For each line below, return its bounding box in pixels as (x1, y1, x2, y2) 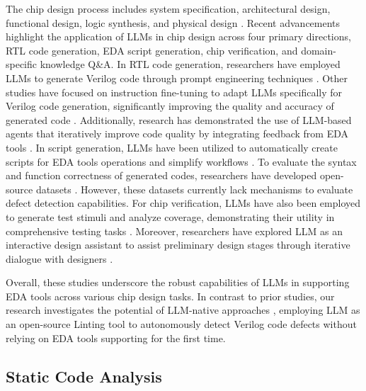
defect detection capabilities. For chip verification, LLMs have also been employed (6, 195, 360, 210)
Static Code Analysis (6, 365, 162, 387)
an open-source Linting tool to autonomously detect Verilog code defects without (6, 317, 357, 331)
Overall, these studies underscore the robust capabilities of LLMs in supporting (6, 275, 350, 290)
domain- (301, 42, 336, 57)
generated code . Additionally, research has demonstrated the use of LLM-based (6, 112, 352, 127)
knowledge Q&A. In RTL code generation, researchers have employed (40, 57, 341, 72)
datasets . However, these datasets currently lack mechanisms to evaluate (35, 181, 353, 196)
